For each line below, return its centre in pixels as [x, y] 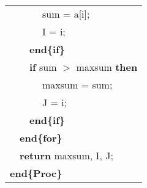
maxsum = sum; [77, 85]
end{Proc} [36, 173]
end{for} [41, 138]
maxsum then [107, 67]
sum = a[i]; [66, 14]
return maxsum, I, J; [66, 155]
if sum [43, 67]
